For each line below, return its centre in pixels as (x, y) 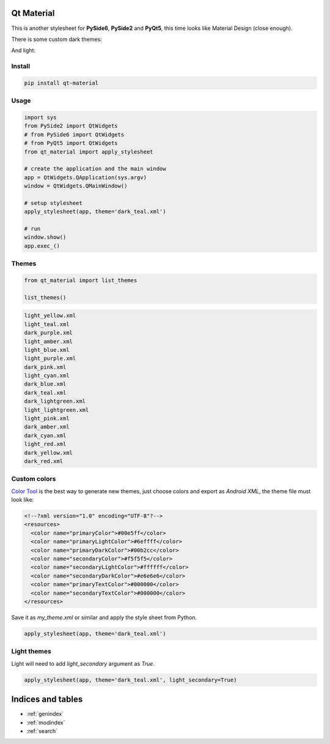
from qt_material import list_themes (81, 280)
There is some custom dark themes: (57, 39)
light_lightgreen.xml (57, 410)
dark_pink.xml (45, 367)
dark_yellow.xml (49, 452)
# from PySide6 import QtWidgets (74, 134)
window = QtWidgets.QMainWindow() (76, 186)
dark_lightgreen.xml (55, 401)
